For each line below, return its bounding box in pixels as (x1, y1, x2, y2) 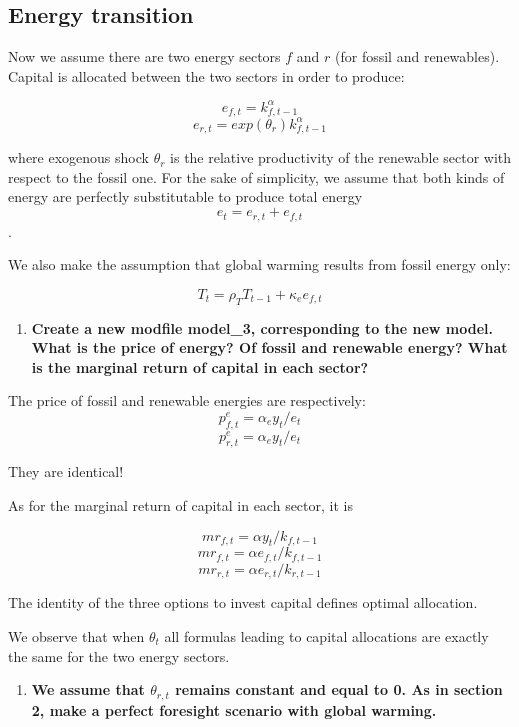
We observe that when (8, 625, 145, 646)
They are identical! (8, 461, 124, 482)
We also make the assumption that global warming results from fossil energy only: (8, 254, 511, 275)
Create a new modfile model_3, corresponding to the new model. (31, 317, 493, 338)
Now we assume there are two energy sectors (8, 46, 281, 67)
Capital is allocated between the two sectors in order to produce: (8, 65, 405, 86)
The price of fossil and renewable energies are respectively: (8, 390, 366, 411)
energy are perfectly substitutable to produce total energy (8, 186, 363, 207)
